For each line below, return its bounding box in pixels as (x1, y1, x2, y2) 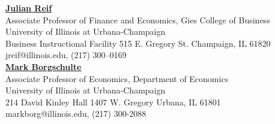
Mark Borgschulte (5, 60, 82, 72)
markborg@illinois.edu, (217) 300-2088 (5, 107, 147, 120)
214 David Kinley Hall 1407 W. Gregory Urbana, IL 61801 (5, 95, 221, 108)
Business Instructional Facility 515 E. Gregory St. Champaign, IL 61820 (5, 37, 271, 49)
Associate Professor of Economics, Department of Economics (5, 72, 229, 84)
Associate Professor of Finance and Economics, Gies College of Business (5, 13, 270, 26)
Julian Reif (5, 2, 52, 14)
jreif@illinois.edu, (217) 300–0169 (5, 49, 127, 61)
